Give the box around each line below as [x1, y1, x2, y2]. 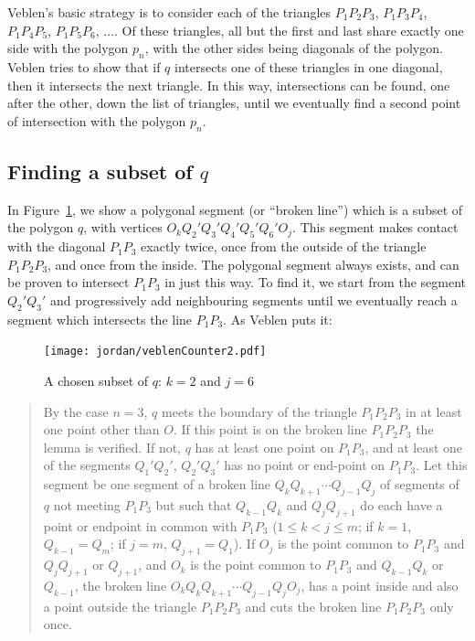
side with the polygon [7, 38, 129, 58]
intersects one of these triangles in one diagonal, [174, 57, 443, 76]
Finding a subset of [7, 156, 193, 185]
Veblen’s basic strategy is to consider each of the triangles [7, 3, 332, 21]
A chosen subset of [44, 370, 149, 390]
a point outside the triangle [43, 596, 197, 615]
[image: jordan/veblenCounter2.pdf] [44, 345, 267, 358]
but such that [155, 495, 232, 514]
